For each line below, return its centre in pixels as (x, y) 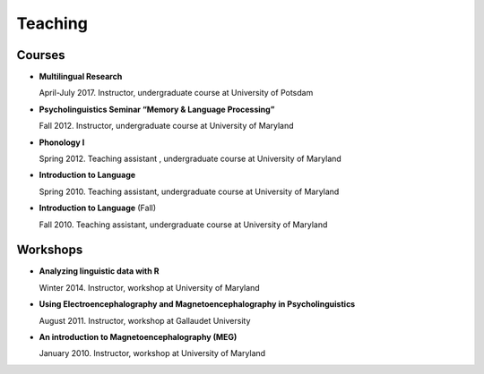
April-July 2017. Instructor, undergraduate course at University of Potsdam (176, 93)
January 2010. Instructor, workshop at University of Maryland (152, 353)
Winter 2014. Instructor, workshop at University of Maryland (149, 287)
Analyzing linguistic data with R (99, 271)
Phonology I (62, 142)
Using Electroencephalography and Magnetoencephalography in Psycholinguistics (197, 304)
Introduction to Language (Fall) (98, 208)
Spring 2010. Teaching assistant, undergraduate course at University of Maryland (189, 191)
